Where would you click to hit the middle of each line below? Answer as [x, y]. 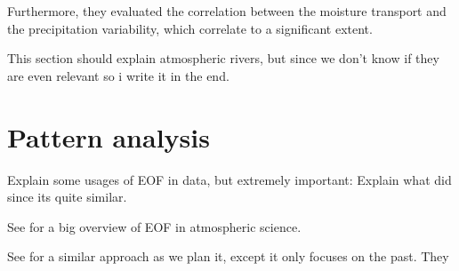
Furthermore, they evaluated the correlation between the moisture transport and [227, 11]
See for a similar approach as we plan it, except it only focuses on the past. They [228, 256]
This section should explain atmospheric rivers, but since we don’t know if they [223, 58]
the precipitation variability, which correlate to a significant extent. [190, 28]
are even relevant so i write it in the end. [118, 75]
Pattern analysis [109, 136]
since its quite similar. [67, 197]
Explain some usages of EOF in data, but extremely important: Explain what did [229, 179]
